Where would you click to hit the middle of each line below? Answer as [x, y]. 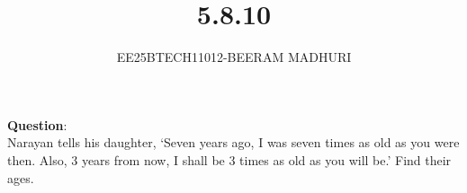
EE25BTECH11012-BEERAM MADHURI [234, 57]
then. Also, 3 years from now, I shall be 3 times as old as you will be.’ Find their [229, 159]
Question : [37, 124]
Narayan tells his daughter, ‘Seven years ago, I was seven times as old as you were [233, 142]
